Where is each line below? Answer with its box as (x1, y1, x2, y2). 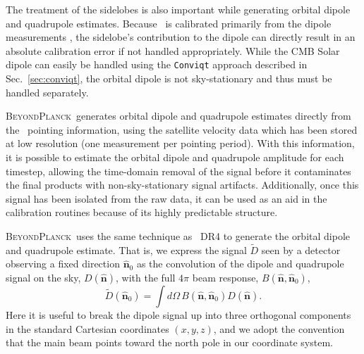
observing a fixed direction (6, 256, 120, 271)
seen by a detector (261, 242, 341, 257)
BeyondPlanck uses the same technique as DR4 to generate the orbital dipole (6, 228, 351, 243)
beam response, (192, 270, 259, 284)
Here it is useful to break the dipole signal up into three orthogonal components (6, 307, 351, 322)
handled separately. (6, 84, 89, 99)
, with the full (116, 270, 176, 284)
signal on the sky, (6, 270, 81, 284)
